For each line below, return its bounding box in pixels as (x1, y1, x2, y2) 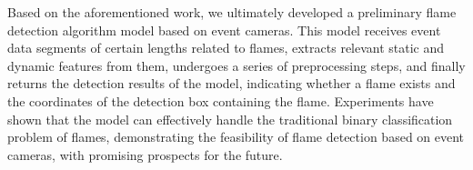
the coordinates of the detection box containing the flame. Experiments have (7, 91, 434, 110)
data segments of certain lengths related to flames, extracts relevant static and (7, 38, 445, 57)
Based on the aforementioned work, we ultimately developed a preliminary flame (7, 3, 457, 21)
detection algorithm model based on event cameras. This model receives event (7, 20, 441, 39)
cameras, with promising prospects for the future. (7, 145, 283, 164)
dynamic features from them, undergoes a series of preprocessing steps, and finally (7, 55, 466, 75)
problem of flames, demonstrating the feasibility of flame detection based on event (7, 127, 465, 146)
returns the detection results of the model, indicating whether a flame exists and (7, 74, 456, 93)
